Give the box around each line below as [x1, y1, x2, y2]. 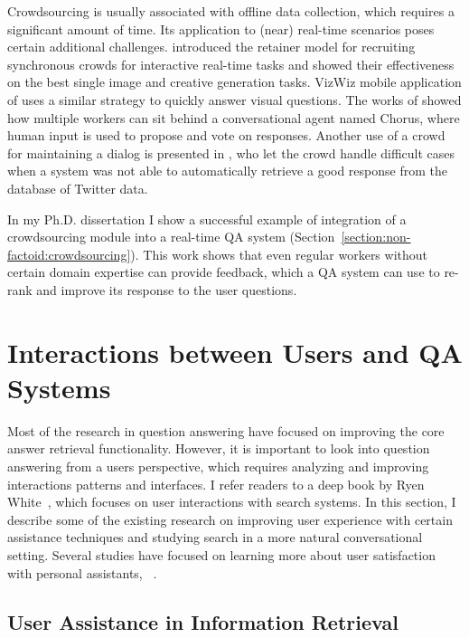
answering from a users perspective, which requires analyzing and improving [7, 457, 429, 475]
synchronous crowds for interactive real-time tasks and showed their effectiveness [7, 54, 455, 73]
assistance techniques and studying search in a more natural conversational [7, 528, 423, 547]
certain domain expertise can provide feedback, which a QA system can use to [7, 262, 440, 281]
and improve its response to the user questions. [36, 280, 297, 299]
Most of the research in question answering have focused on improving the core [7, 421, 445, 440]
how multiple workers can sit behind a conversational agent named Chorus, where [7, 108, 460, 127]
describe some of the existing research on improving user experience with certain [7, 509, 453, 528]
